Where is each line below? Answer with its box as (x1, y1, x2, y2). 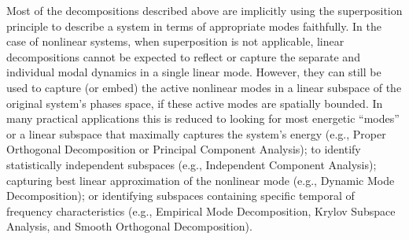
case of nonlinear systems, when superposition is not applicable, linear (6, 33, 345, 50)
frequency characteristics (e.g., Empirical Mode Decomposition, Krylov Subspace (6, 202, 396, 219)
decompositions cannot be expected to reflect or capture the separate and (6, 48, 360, 65)
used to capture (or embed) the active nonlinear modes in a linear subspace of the (6, 79, 402, 95)
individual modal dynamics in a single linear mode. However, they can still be (6, 64, 381, 80)
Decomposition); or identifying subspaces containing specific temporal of (6, 187, 355, 204)
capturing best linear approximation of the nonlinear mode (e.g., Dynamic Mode (6, 172, 395, 188)
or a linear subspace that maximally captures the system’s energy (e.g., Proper (6, 125, 386, 142)
